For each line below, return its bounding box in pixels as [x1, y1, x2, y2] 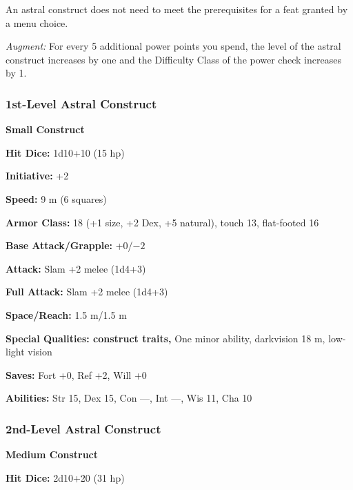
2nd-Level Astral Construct [6, 420, 161, 437]
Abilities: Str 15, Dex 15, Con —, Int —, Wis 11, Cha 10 [6, 391, 252, 405]
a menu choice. [6, 15, 68, 30]
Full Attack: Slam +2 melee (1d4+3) [6, 284, 168, 299]
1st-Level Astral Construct [6, 95, 157, 112]
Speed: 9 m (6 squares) [6, 191, 107, 206]
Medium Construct [6, 447, 99, 462]
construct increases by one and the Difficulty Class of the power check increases [6, 52, 341, 66]
